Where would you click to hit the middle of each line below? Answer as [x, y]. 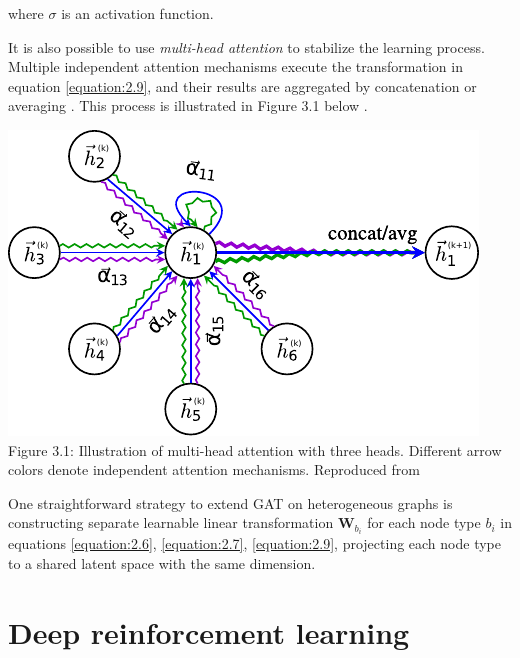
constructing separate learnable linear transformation [171, 522]
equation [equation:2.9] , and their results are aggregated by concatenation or [242, 85]
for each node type [424, 522]
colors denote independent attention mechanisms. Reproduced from [214, 469]
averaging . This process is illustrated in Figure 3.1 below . [188, 105]
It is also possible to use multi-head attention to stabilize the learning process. [246, 46]
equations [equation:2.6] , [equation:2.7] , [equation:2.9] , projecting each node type [254, 543]
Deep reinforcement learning [209, 631]
